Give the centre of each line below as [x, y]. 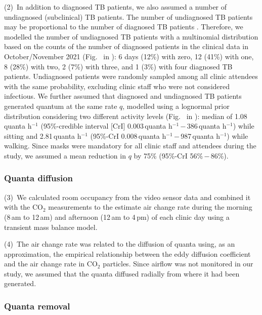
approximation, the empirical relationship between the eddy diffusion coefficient [127, 253]
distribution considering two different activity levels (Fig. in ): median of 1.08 [126, 116]
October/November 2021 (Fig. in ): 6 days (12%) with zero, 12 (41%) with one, [129, 56]
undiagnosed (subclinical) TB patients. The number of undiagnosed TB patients [128, 16]
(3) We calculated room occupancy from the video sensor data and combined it [127, 197]
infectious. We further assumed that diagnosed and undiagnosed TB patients [123, 96]
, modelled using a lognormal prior [176, 106]
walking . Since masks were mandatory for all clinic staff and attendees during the [130, 146]
